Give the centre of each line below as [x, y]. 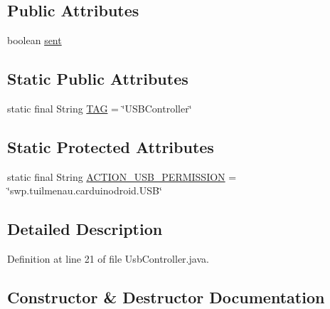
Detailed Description [85, 229]
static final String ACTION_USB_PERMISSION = [122, 176]
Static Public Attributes [98, 79]
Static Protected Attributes [111, 146]
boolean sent [34, 40]
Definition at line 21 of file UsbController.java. [108, 259]
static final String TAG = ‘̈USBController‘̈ [100, 108]
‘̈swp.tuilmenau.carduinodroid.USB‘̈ [85, 190]
